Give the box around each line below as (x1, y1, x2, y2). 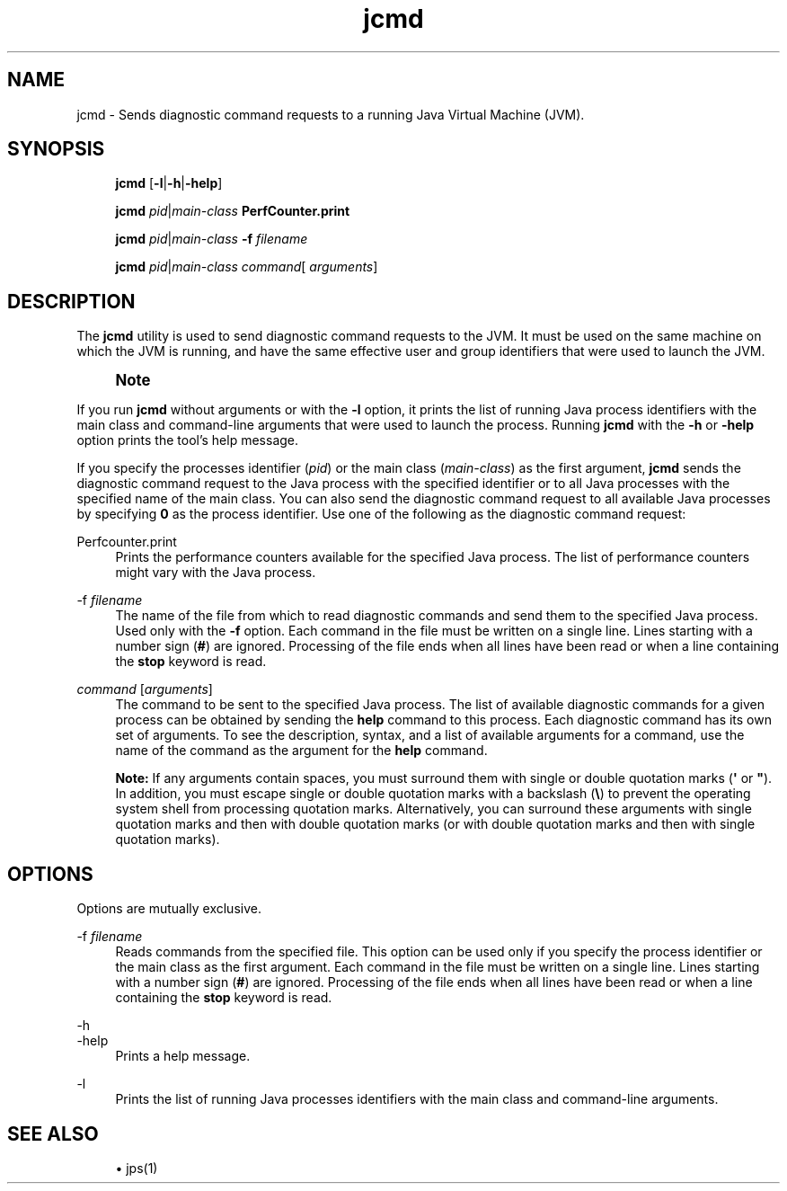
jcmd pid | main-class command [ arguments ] (115, 259, 378, 275)
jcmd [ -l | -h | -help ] (115, 175, 223, 191)
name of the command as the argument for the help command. (115, 742, 488, 759)
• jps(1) (115, 1160, 158, 1176)
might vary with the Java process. (115, 564, 316, 581)
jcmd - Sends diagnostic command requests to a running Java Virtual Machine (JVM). (76, 106, 585, 122)
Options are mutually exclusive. (76, 901, 261, 917)
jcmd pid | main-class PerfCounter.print (115, 203, 350, 219)
